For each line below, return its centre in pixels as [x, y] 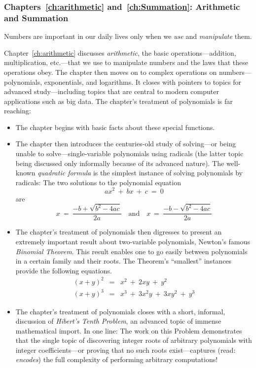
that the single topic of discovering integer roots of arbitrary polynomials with [134, 340]
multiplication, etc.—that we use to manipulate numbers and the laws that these [126, 62]
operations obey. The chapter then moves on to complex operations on [110, 72]
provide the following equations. [64, 270]
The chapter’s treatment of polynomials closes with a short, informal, [120, 311]
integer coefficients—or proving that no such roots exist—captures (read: [126, 350]
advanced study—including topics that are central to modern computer [111, 91]
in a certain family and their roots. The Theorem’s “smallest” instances [124, 261]
